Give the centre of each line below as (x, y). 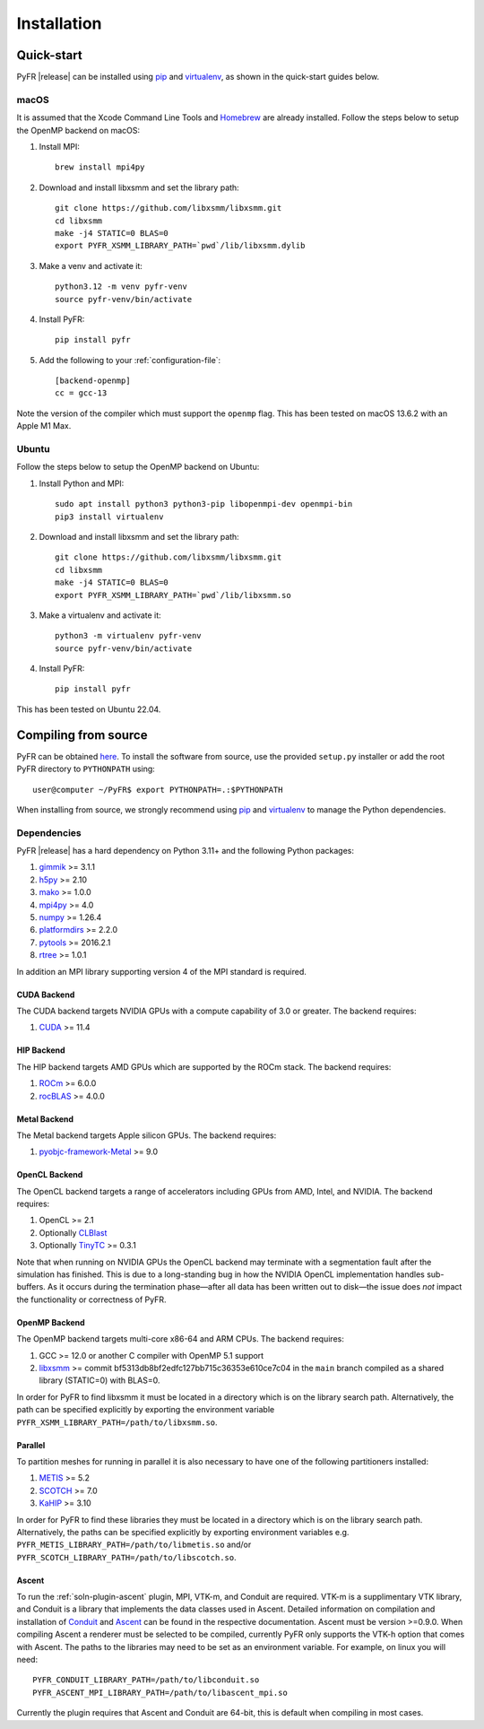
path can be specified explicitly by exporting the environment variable (146, 1410)
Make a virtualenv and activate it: (100, 615)
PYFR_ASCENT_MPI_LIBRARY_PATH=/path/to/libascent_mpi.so (160, 1692)
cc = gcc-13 (81, 393)
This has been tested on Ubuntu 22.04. (89, 709)
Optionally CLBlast (73, 1232)
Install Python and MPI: (82, 483)
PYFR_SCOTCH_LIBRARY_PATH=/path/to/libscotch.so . (126, 1557)
